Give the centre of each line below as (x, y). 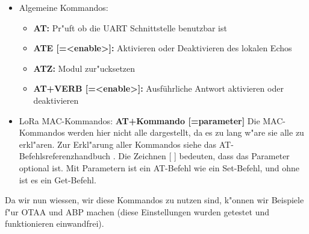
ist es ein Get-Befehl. (58, 179)
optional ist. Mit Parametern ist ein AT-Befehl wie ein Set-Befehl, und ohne (159, 167)
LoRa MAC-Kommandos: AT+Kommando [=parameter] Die (139, 120)
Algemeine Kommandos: (64, 7)
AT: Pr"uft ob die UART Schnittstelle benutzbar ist (130, 27)
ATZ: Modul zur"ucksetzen (84, 68)
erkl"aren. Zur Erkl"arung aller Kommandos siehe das (118, 144)
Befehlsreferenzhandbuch (65, 156)
